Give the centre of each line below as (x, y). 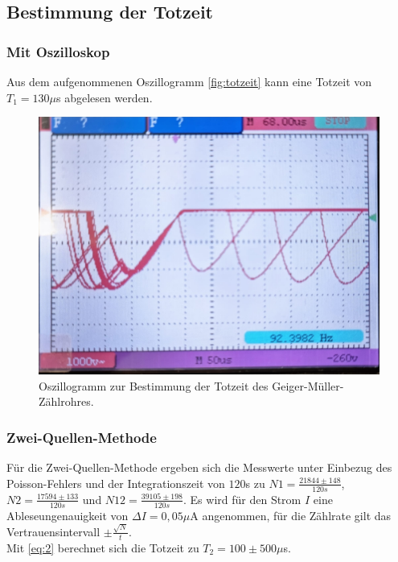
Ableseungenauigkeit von (68, 515)
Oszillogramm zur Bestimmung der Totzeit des (154, 385)
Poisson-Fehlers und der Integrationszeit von (116, 483)
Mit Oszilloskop (58, 51)
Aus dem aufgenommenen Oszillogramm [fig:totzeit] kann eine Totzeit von (189, 81)
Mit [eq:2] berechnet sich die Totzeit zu (103, 547)
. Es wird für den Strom (242, 499)
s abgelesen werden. (104, 97)
